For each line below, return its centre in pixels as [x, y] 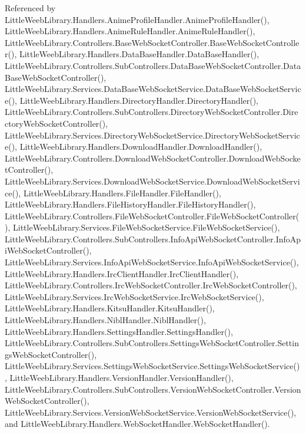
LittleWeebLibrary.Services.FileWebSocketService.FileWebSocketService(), [146, 227]
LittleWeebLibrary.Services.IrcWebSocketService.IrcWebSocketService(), [134, 296]
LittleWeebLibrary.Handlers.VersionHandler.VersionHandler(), [122, 377]
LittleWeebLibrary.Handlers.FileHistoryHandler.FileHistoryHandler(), [130, 204]
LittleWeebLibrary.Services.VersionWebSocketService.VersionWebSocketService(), [151, 412]
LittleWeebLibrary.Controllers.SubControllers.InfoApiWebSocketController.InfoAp [153, 239]
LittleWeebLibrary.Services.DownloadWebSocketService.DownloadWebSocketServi [152, 181]
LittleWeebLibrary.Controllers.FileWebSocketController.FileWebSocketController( [152, 216]
